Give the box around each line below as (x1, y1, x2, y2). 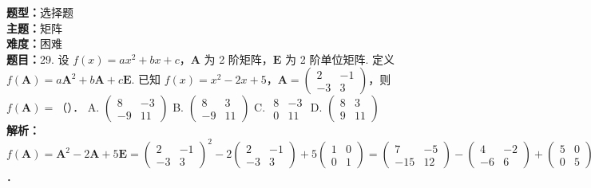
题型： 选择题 (6, 4, 73, 20)
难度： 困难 (6, 35, 62, 52)
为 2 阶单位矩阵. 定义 (285, 50, 395, 67)
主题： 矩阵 (6, 19, 62, 36)
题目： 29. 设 (6, 50, 69, 67)
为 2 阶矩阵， (204, 50, 273, 67)
